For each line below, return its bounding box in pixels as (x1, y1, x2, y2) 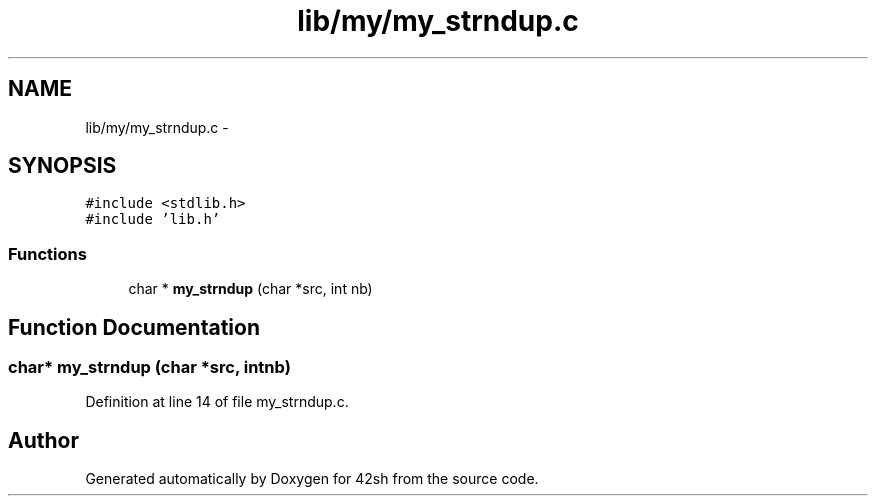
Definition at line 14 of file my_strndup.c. (85, 393, 349, 411)
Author (8, 427, 79, 453)
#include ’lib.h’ (85, 211, 221, 228)
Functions (8, 243, 87, 264)
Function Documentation (8, 314, 260, 340)
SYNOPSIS (8, 153, 117, 179)
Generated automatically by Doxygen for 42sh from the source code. (85, 470, 539, 488)
